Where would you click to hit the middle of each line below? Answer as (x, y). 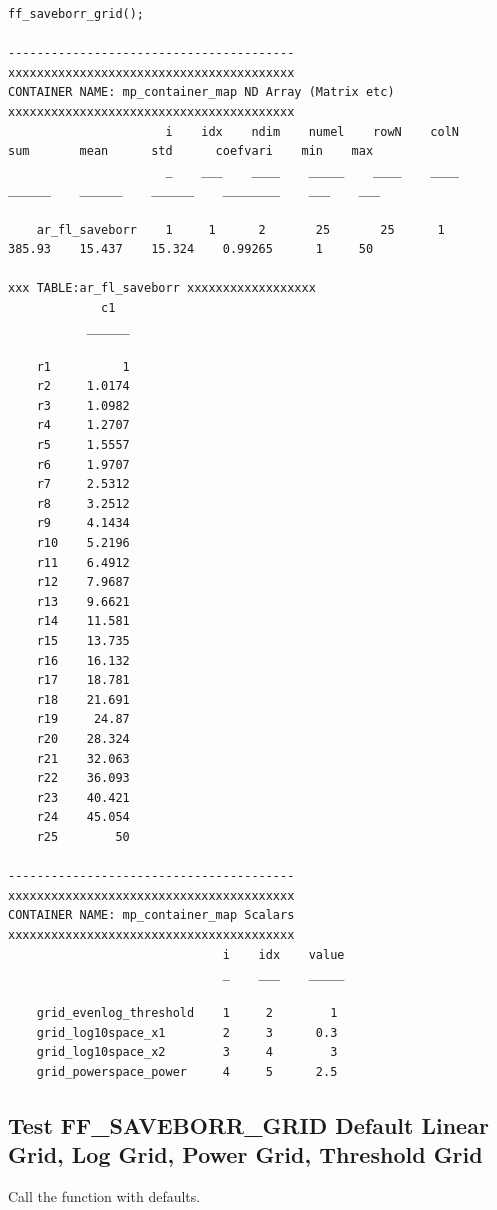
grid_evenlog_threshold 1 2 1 (187, 1013)
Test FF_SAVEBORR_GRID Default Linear (248, 1125)
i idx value (283, 954)
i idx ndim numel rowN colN (312, 131)
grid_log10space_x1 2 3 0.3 (187, 1032)
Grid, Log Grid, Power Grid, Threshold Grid (245, 1154)
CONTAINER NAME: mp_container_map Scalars (151, 915)
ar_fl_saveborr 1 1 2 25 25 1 (240, 229)
